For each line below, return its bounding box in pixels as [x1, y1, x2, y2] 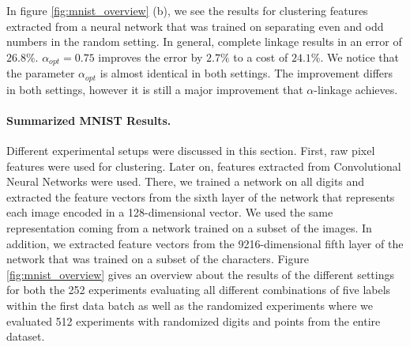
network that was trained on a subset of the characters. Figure [6, 251, 309, 267]
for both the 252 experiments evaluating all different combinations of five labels [6, 281, 391, 298]
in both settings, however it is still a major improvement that [6, 81, 303, 97]
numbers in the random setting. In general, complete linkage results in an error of [6, 33, 402, 50]
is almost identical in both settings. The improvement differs [100, 65, 393, 81]
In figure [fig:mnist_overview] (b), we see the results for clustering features [6, 2, 368, 18]
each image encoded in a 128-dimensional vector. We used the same [6, 204, 333, 221]
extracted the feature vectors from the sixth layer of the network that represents [6, 188, 395, 205]
